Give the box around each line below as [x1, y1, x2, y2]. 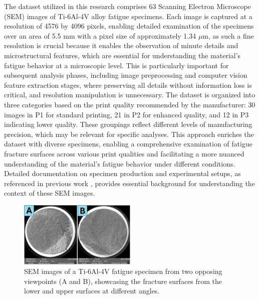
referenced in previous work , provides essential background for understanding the [4, 178, 255, 188]
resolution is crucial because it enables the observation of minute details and [4, 40, 238, 51]
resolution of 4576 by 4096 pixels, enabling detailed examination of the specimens [4, 21, 254, 31]
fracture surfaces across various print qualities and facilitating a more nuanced [4, 148, 244, 159]
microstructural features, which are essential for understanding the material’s [4, 50, 241, 60]
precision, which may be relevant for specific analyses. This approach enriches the [4, 128, 254, 139]
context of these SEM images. [4, 188, 95, 198]
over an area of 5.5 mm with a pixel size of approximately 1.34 [4, 30, 196, 41]
